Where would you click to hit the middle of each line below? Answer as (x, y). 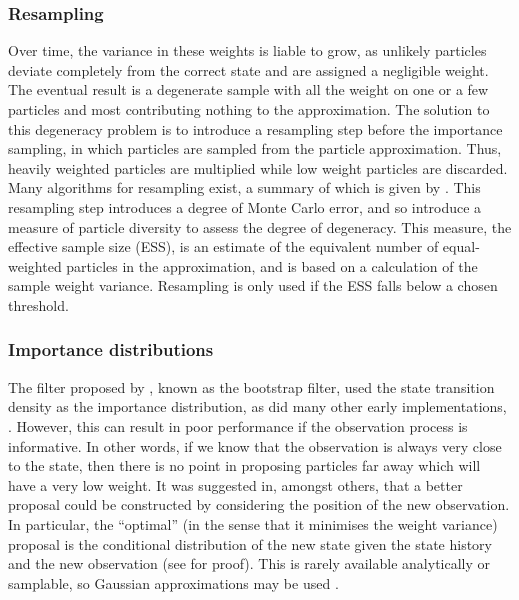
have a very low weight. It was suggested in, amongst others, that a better (235, 484)
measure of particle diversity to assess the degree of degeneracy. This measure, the (260, 226)
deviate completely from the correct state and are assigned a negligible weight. (248, 69)
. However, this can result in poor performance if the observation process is (238, 425)
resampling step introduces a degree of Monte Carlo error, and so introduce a (245, 206)
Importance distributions (111, 349)
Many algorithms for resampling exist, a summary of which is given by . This (244, 187)
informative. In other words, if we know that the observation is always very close (255, 445)
